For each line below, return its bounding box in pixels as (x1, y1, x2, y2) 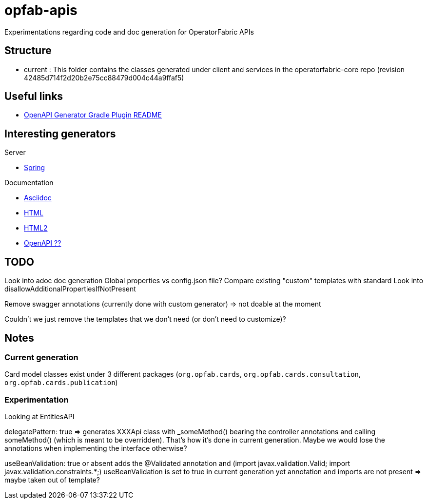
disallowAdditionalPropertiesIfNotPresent (4, 285, 136, 293)
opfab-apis (4, 2, 78, 19)
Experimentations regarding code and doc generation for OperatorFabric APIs (4, 27, 254, 36)
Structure (4, 44, 52, 57)
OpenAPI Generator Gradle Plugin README (24, 111, 162, 119)
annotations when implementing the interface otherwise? (4, 444, 187, 453)
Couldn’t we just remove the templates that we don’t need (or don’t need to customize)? (4, 315, 286, 324)
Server (4, 148, 26, 157)
